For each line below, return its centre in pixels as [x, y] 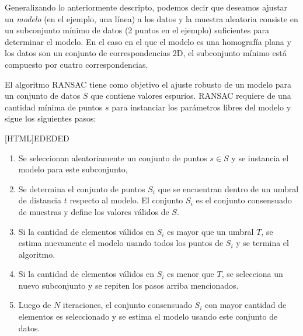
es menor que [191, 274]
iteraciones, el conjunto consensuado [127, 305]
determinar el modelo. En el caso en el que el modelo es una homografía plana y [148, 41]
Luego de [35, 305]
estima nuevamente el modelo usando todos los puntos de [121, 243]
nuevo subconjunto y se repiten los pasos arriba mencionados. [128, 285]
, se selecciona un [252, 274]
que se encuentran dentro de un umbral [228, 188]
